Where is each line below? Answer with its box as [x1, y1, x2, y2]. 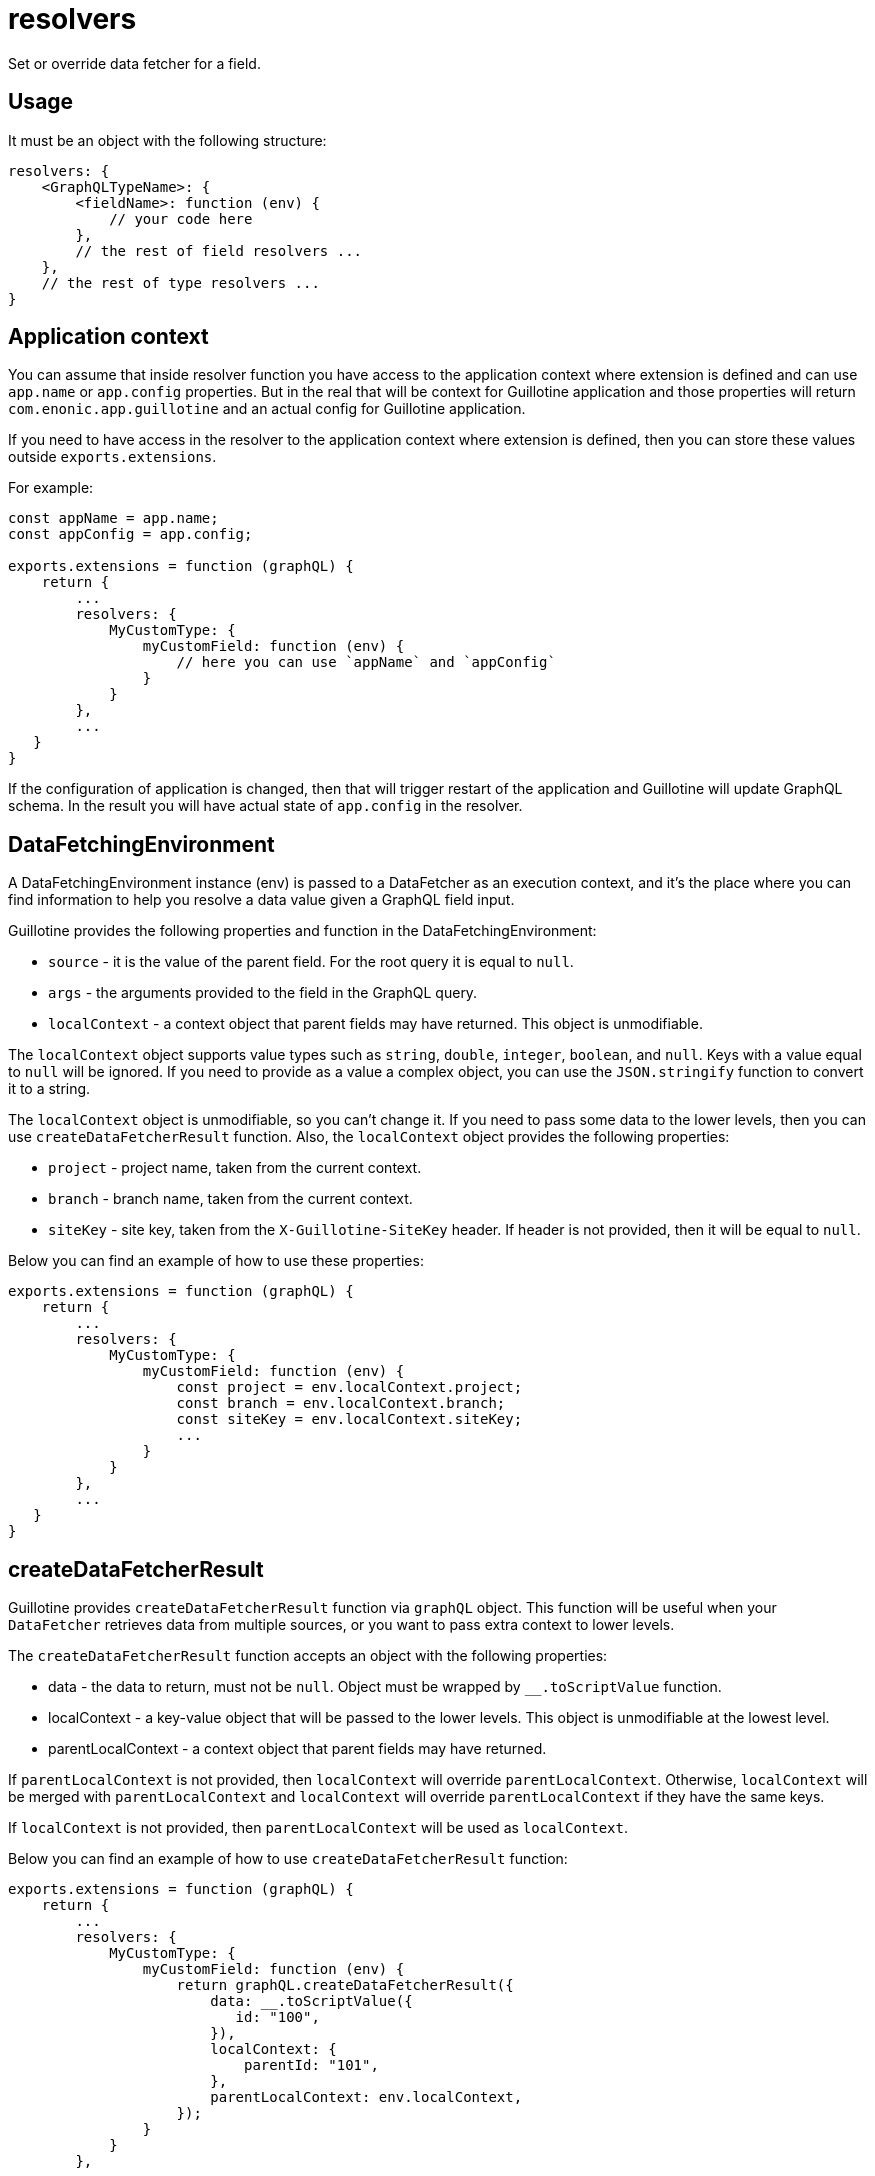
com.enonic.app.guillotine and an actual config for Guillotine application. [8, 400, 526, 418]
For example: [8, 479, 94, 497]
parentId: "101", [244, 2057, 379, 2074]
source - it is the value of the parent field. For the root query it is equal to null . [48, 953, 574, 971]
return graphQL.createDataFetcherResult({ [176, 1977, 514, 1994]
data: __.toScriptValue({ [210, 1993, 413, 2010]
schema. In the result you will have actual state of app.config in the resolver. [8, 797, 523, 815]
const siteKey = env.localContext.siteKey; [176, 1411, 523, 1428]
